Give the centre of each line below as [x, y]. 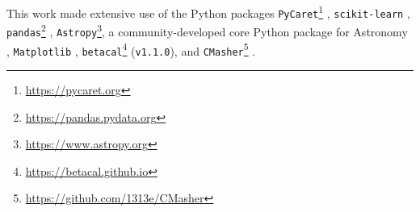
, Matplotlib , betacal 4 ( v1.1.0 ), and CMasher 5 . [131, 49]
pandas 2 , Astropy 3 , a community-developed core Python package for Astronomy [207, 30]
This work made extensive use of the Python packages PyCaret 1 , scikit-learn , [208, 12]
